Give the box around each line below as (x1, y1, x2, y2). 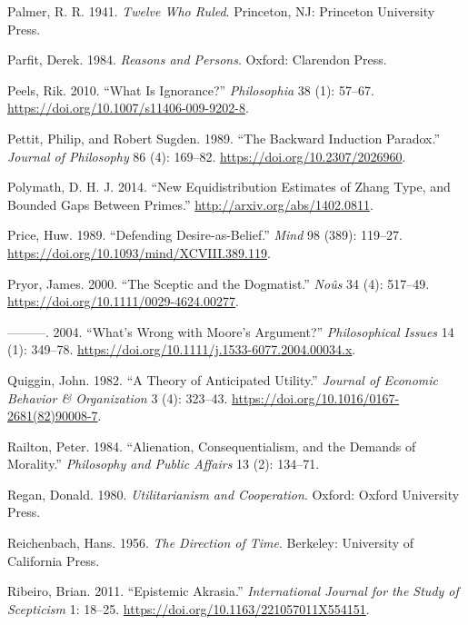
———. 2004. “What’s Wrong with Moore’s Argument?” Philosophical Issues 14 (7, 322, 454, 341)
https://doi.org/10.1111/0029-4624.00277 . (7, 292, 239, 311)
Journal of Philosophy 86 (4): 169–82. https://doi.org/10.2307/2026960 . (7, 146, 406, 165)
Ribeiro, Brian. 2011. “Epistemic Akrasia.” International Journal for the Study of (7, 581, 459, 600)
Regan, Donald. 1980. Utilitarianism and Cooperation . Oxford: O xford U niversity (7, 484, 460, 503)
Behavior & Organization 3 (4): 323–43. (7, 388, 228, 407)
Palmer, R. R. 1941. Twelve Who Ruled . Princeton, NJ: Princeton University (7, 2, 435, 20)
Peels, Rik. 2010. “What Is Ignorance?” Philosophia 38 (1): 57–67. (7, 80, 374, 99)
